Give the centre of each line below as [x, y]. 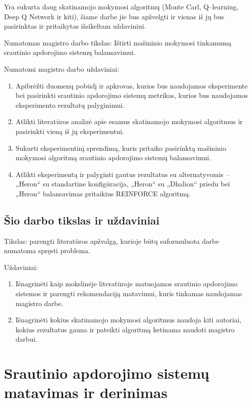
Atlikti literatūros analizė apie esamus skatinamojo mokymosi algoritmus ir [129, 121]
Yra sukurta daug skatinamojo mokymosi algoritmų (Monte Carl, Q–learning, [121, 6]
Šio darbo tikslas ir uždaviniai [82, 220]
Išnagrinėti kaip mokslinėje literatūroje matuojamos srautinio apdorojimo [126, 284]
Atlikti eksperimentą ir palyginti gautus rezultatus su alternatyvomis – [122, 174]
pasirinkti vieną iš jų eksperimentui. [70, 131]
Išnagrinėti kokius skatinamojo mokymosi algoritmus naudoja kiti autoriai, [128, 320]
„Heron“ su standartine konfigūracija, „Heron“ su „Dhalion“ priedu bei [123, 184]
